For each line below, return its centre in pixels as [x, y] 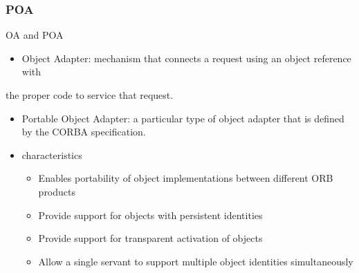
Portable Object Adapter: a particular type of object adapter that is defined [183, 118]
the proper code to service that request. [90, 95]
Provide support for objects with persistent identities [150, 215]
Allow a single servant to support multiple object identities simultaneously [196, 261]
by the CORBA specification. [84, 132]
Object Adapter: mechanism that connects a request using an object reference [186, 58]
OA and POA [35, 35]
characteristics [52, 154]
